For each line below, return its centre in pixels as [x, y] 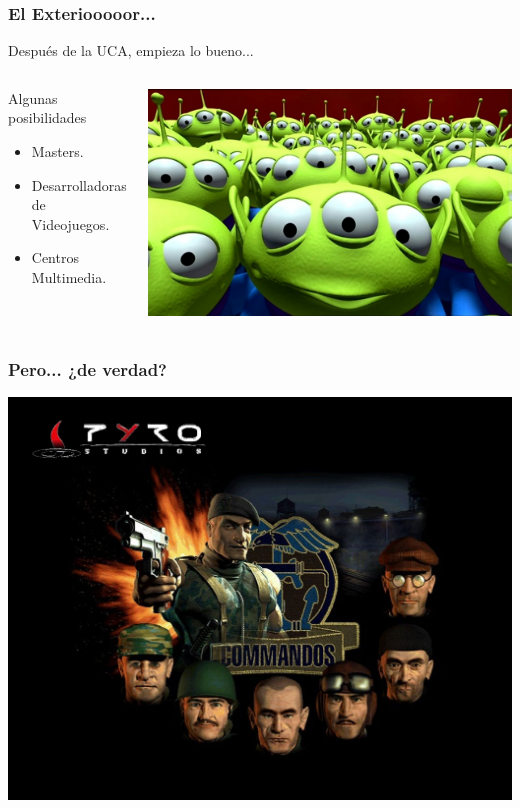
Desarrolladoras [79, 184]
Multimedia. [69, 276]
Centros [55, 257]
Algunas [33, 97]
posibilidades [47, 117]
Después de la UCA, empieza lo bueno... [131, 50]
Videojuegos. [70, 223]
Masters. [57, 151]
